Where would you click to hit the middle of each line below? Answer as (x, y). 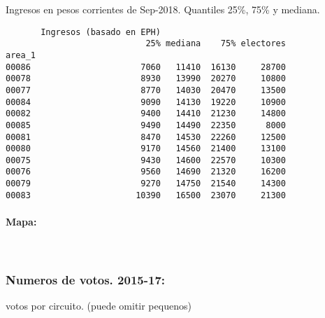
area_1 (21, 55)
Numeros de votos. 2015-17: (86, 279)
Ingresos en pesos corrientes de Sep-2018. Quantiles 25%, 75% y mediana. (163, 9)
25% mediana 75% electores (216, 44)
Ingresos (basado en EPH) (101, 32)
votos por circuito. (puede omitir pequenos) (99, 306)
